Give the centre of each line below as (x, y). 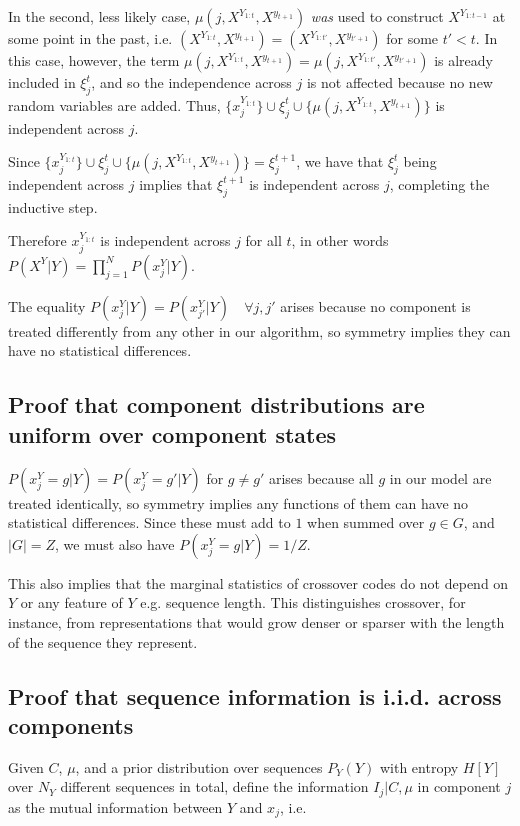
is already (464, 60)
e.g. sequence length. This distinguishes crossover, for (303, 602)
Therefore (37, 240)
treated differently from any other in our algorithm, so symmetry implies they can (259, 330)
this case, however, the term (94, 60)
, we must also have (115, 543)
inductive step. (53, 206)
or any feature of (71, 602)
